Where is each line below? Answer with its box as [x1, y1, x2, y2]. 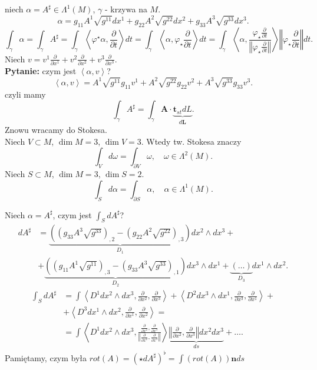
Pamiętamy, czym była [5, 351, 87, 364]
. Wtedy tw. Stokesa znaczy [141, 135, 242, 147]
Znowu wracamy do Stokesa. [5, 124, 107, 136]
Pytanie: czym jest [5, 65, 77, 77]
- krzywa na [104, 3, 147, 15]
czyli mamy [5, 88, 46, 100]
